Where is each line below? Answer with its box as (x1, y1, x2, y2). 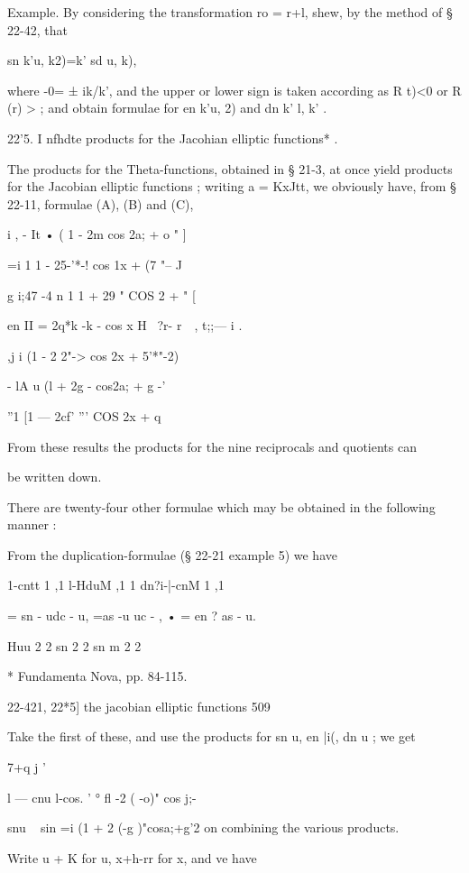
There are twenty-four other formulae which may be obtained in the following (7, 497, 436, 516)
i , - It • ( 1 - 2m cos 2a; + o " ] (7, 225, 187, 244)
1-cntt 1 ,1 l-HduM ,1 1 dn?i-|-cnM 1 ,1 (7, 575, 225, 594)
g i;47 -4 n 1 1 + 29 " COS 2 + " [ (7, 285, 196, 304)
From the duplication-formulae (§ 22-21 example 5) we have (7, 545, 337, 564)
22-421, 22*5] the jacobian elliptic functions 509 (7, 696, 271, 715)
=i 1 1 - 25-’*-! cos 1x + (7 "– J (7, 254, 183, 273)
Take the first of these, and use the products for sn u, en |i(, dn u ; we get (7, 727, 416, 746)
